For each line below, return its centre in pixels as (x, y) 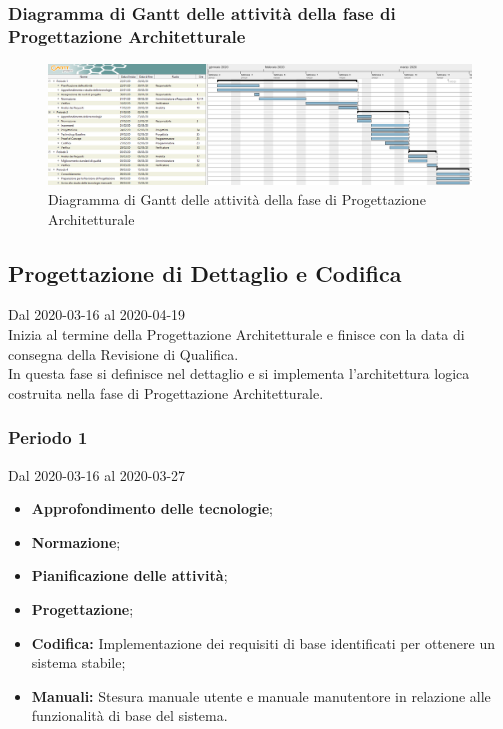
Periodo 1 (48, 437)
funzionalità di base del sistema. (129, 715)
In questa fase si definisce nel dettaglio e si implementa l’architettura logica (239, 373)
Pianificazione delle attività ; (129, 575)
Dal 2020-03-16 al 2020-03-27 (97, 474)
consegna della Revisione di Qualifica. (123, 353)
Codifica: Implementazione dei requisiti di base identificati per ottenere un (263, 642)
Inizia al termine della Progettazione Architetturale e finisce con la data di (236, 334)
